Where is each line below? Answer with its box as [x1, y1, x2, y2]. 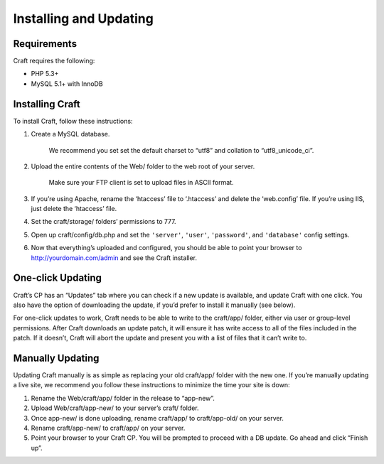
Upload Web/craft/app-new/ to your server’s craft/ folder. [31, 404, 199, 412]
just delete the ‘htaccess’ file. [31, 205, 117, 213]
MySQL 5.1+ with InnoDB [31, 79, 103, 88]
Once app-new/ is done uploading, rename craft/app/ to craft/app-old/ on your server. [31, 414, 284, 422]
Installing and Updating [13, 11, 154, 26]
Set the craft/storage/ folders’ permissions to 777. [31, 217, 177, 226]
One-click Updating [13, 272, 102, 284]
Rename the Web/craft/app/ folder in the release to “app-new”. [31, 394, 215, 402]
